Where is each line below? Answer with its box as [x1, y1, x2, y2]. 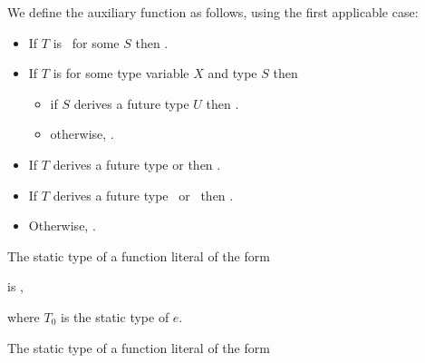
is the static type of [61, 307, 169, 326]
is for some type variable [53, 64, 189, 83]
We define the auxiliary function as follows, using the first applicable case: [7, 3, 419, 21]
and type [208, 64, 257, 83]
